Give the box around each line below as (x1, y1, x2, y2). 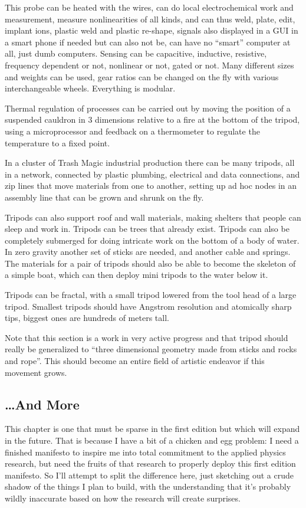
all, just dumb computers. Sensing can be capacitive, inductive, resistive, (5, 47, 267, 60)
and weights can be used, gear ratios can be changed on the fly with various (5, 70, 279, 83)
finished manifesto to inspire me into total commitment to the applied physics (5, 445, 286, 458)
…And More (5, 395, 80, 413)
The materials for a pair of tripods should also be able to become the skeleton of (5, 257, 296, 269)
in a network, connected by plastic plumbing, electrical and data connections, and (5, 168, 300, 180)
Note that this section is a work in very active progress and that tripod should (5, 331, 288, 343)
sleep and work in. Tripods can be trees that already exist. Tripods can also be (5, 222, 289, 235)
